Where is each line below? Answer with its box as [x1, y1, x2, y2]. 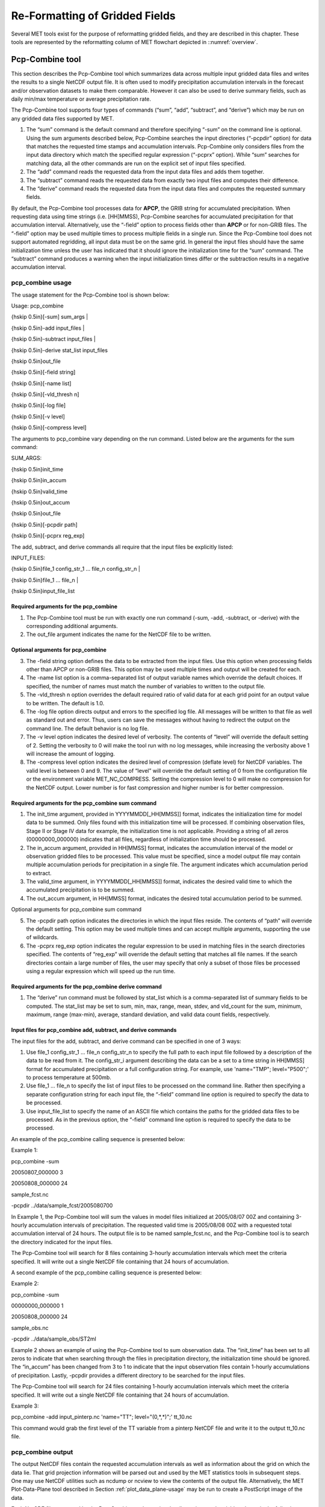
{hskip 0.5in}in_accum [11, 477, 66, 484]
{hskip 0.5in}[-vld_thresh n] [11, 391, 79, 398]
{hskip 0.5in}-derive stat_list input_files [11, 347, 108, 354]
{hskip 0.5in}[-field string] [11, 368, 76, 376]
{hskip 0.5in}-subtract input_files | [11, 335, 96, 343]
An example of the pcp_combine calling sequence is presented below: [11, 1135, 185, 1142]
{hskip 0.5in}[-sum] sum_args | [11, 313, 88, 321]
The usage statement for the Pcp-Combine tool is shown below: [11, 291, 170, 298]
